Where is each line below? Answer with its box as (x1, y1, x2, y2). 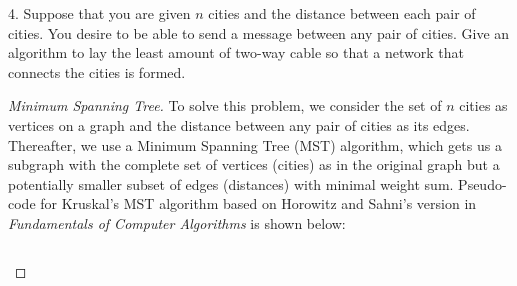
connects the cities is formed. (8, 61, 186, 82)
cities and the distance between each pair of (208, 3, 476, 23)
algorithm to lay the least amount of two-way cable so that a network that (8, 42, 464, 63)
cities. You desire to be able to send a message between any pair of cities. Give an (8, 22, 510, 43)
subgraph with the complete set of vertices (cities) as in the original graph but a (8, 154, 500, 175)
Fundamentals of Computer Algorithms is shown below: (8, 212, 346, 233)
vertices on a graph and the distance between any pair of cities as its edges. (8, 114, 470, 135)
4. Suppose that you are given (8, 3, 191, 23)
